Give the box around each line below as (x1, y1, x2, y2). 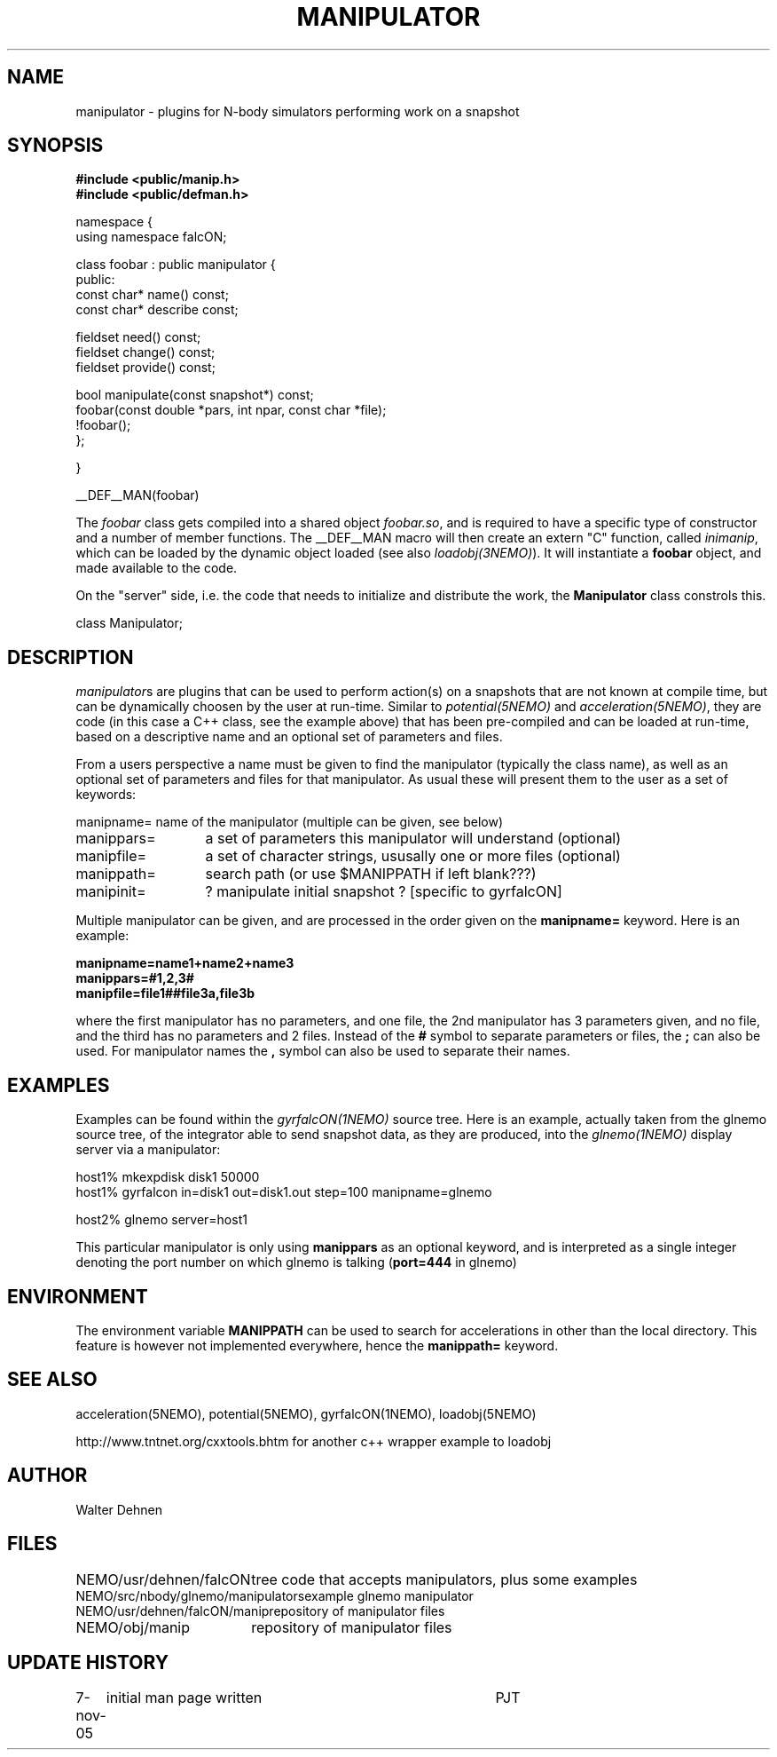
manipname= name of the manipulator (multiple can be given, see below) (75, 814, 504, 830)
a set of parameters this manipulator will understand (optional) (205, 829, 622, 848)
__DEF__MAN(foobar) (75, 487, 200, 503)
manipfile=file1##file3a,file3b (75, 985, 255, 1001)
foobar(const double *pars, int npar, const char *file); (75, 402, 387, 418)
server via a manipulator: (75, 1142, 221, 1158)
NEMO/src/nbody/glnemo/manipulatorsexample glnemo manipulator (75, 1587, 474, 1603)
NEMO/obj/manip (75, 1618, 191, 1636)
